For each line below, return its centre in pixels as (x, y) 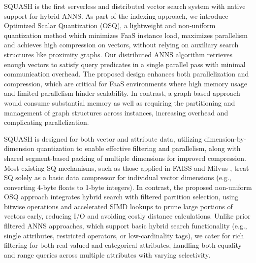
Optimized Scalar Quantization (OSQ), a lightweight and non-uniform (110, 25)
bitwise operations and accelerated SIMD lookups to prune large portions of (118, 206)
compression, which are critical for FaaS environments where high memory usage (126, 83)
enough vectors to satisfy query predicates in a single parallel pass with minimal (125, 64)
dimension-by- (225, 138)
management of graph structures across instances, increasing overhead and (116, 112)
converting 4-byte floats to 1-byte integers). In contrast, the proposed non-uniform (128, 187)
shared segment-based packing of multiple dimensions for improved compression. (125, 158)
